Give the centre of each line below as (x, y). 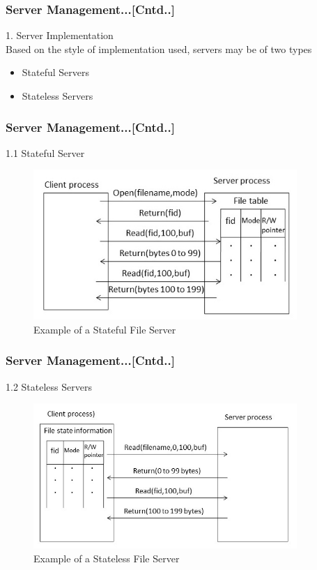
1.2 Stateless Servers (49, 386)
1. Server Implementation (60, 35)
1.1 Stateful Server (45, 152)
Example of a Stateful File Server (105, 329)
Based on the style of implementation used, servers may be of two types (159, 48)
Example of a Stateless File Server (107, 558)
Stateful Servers (56, 72)
